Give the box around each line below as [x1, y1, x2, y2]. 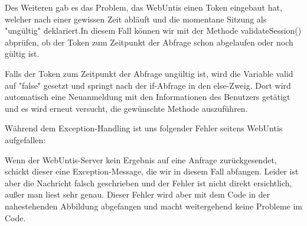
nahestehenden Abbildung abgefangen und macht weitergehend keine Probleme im [5, 199, 302, 212]
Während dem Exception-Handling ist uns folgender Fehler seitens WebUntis [5, 122, 283, 134]
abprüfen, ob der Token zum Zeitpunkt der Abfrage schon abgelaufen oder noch [5, 35, 293, 48]
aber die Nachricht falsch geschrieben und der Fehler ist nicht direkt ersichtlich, [5, 176, 292, 189]
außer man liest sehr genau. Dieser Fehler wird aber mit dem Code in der [5, 188, 270, 201]
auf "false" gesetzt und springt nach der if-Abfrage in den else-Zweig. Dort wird [5, 79, 291, 91]
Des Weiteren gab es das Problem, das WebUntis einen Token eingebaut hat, [5, 1, 282, 13]
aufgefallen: [5, 133, 46, 146]
